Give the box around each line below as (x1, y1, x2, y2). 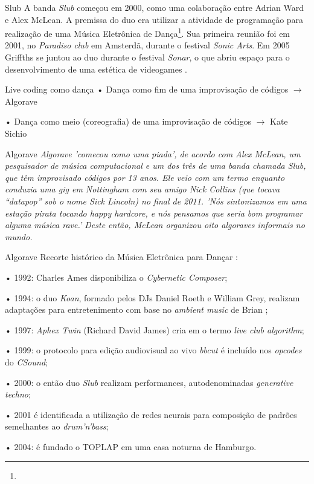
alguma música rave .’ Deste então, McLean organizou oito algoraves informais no (5, 218, 305, 231)
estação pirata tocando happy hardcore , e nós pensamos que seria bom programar (5, 206, 303, 219)
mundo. (5, 230, 33, 243)
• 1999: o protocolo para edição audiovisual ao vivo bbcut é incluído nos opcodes (5, 344, 302, 356)
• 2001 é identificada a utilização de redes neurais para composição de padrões (5, 408, 297, 420)
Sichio (5, 127, 27, 139)
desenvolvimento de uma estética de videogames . (5, 62, 187, 75)
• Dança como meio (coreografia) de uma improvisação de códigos (5, 115, 251, 128)
